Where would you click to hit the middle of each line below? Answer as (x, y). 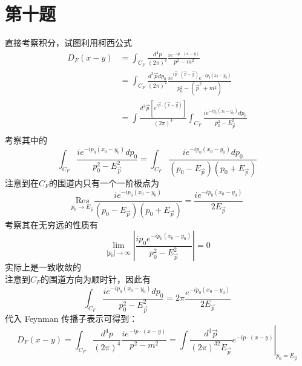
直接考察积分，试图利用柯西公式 (68, 43)
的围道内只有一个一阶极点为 (104, 182)
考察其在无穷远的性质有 (51, 224)
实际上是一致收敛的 (43, 267)
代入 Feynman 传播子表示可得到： (71, 319)
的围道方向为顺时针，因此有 (96, 279)
